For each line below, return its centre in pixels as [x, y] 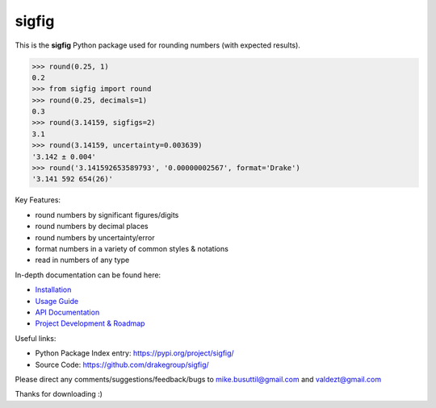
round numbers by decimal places [92, 227]
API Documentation [67, 312]
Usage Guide [57, 301]
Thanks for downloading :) [59, 394]
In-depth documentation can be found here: [88, 275]
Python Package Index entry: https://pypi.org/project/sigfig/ [134, 353]
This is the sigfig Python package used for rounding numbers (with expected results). [157, 45]
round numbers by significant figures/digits [107, 214]
